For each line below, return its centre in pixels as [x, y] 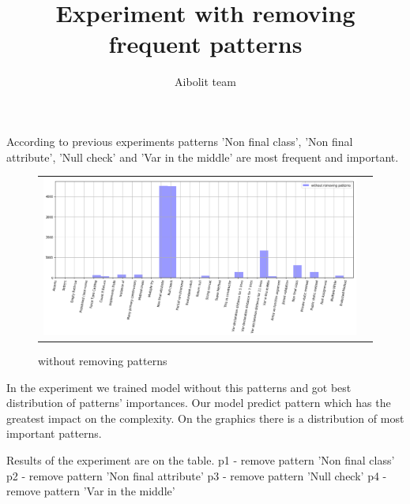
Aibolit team [205, 82]
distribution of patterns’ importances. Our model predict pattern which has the [199, 403]
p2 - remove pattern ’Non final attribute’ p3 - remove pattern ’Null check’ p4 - [197, 475]
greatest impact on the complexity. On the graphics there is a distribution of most [205, 418]
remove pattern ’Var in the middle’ [91, 491]
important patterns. [54, 433]
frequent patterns [205, 44]
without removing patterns [103, 361]
